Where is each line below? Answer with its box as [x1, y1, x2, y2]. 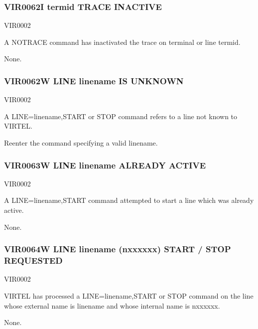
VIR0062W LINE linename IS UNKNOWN [4, 74, 184, 87]
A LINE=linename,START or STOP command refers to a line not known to [4, 111, 238, 121]
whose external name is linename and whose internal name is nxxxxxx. [4, 300, 220, 311]
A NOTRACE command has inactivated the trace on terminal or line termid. [4, 36, 241, 47]
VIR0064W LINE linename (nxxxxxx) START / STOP [4, 243, 231, 255]
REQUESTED [4, 254, 63, 267]
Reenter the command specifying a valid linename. [4, 138, 158, 148]
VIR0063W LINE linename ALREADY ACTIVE [4, 159, 206, 171]
